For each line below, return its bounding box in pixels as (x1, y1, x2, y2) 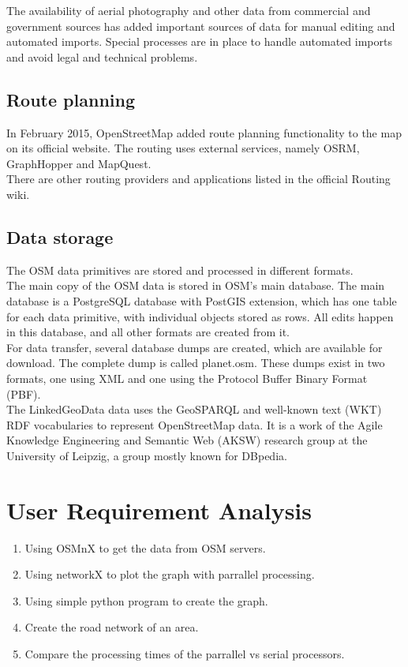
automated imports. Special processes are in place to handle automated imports (6, 33, 392, 50)
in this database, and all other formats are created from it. (6, 324, 290, 340)
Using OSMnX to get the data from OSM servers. (24, 539, 266, 556)
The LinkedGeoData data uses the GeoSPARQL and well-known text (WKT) (6, 401, 382, 418)
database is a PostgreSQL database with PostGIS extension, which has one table (6, 292, 397, 309)
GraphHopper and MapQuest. (6, 155, 152, 171)
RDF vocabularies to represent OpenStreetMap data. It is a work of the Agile (6, 416, 383, 433)
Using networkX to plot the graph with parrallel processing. (24, 566, 315, 583)
